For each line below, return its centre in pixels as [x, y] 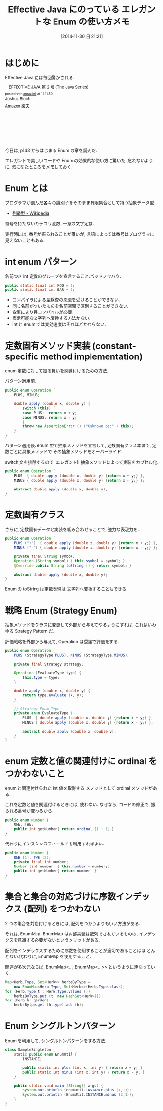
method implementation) [91, 356]
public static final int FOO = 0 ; [40, 285]
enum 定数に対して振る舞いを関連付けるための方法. [57, 371]
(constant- [114, 346]
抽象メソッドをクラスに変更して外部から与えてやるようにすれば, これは [76, 625]
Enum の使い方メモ [91, 22]
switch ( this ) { [39, 408]
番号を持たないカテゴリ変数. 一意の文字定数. [50, 223]
